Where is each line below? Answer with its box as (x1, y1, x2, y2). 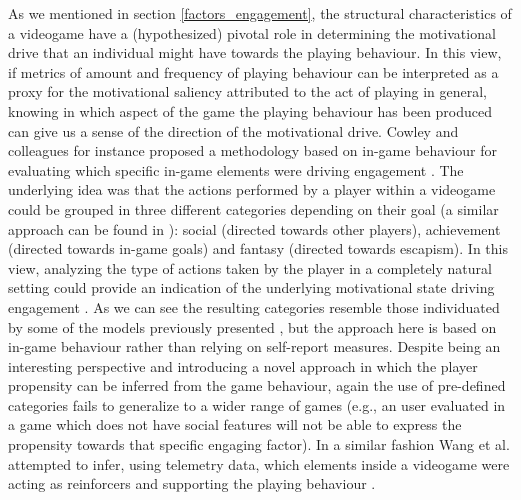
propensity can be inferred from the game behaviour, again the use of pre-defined (8, 375, 506, 396)
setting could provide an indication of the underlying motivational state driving (8, 277, 495, 298)
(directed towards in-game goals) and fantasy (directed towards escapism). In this (8, 238, 508, 259)
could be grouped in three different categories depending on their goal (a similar (8, 198, 499, 219)
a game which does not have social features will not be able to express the (8, 414, 462, 435)
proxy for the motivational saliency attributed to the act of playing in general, (8, 81, 487, 102)
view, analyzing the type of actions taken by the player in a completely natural (8, 257, 492, 278)
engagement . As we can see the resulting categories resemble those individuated (8, 296, 500, 317)
